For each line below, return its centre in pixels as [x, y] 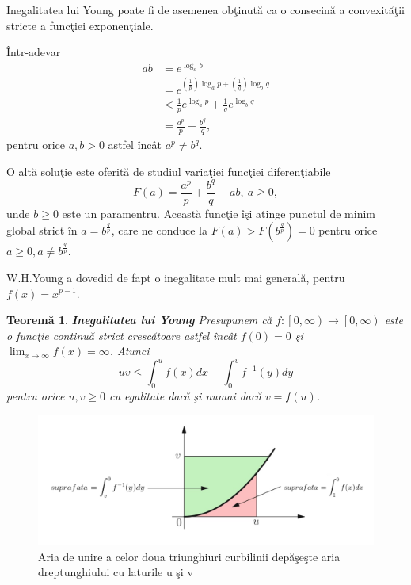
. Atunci [129, 351]
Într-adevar [34, 52]
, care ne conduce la [159, 230]
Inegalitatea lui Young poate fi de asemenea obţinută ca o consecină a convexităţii [205, 10]
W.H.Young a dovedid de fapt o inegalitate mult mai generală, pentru [176, 277]
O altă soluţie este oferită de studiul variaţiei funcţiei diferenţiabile [169, 171]
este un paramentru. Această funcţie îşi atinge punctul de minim [219, 213]
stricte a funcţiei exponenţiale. [80, 25]
